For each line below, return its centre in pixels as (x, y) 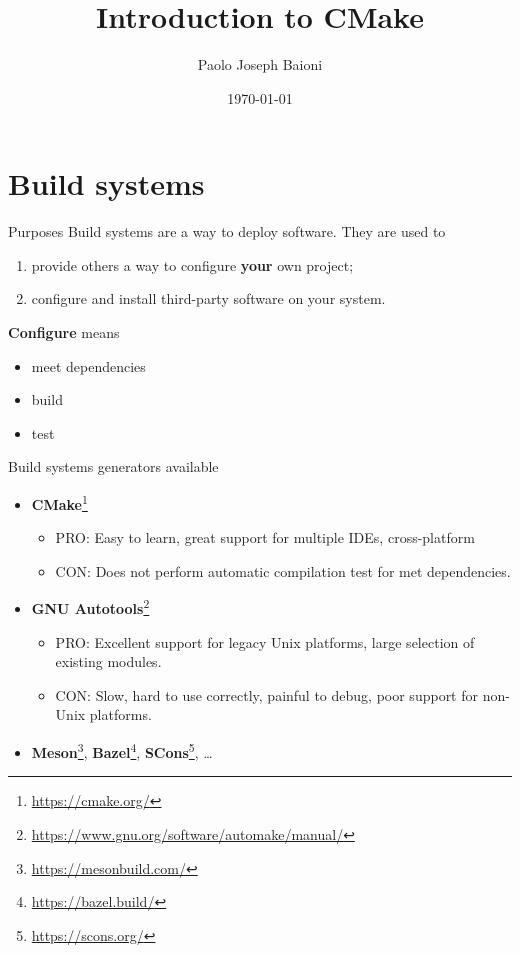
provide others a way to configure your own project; (192, 264)
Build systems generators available (113, 466)
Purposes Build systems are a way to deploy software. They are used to (227, 231)
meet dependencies (88, 365)
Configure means (64, 332)
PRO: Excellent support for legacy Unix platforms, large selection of (265, 641)
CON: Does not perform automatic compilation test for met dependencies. (283, 570)
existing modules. (108, 661)
